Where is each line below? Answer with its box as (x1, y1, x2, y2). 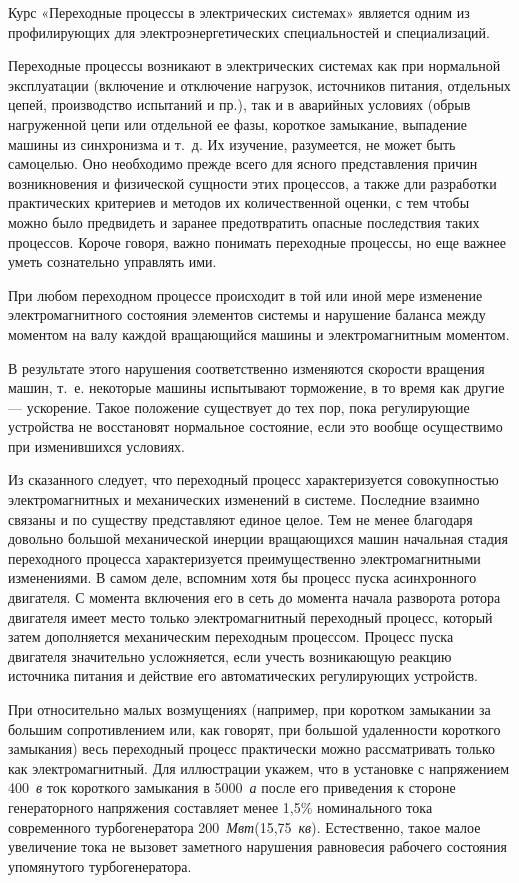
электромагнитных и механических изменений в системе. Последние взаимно (8, 489, 480, 510)
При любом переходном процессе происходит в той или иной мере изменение (8, 284, 483, 305)
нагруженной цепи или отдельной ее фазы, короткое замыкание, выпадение (8, 113, 467, 134)
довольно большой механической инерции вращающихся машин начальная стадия (8, 528, 508, 549)
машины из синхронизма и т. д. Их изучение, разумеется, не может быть (8, 133, 456, 154)
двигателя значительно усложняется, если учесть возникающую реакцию (8, 645, 452, 666)
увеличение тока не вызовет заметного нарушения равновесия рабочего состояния (8, 836, 507, 857)
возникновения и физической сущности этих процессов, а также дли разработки (8, 172, 497, 193)
